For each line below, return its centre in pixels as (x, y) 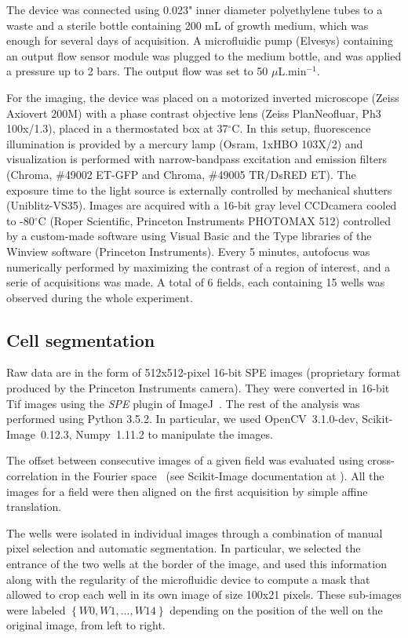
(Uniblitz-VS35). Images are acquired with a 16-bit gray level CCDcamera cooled (202, 205)
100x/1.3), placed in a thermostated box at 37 (117, 128)
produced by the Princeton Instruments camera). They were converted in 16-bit (198, 388)
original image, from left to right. (86, 625)
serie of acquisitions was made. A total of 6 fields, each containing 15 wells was (196, 282)
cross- (381, 460)
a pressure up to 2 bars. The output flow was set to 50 (137, 71)
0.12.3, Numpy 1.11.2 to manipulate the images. (157, 434)
